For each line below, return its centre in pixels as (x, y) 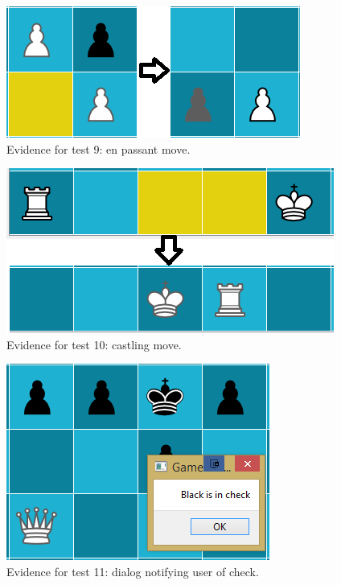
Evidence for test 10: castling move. (94, 344)
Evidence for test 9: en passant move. (99, 148)
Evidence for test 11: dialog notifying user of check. (133, 571)
